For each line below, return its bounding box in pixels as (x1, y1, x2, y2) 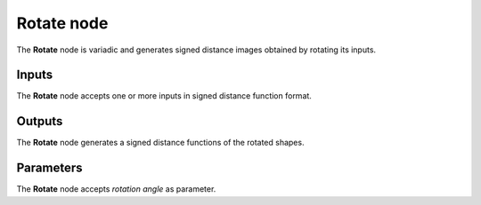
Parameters (16, 161, 83, 176)
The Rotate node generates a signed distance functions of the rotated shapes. (16, 138, 305, 148)
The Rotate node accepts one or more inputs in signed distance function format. (16, 91, 312, 101)
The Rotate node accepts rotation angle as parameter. (16, 184, 216, 194)
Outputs (16, 114, 63, 129)
